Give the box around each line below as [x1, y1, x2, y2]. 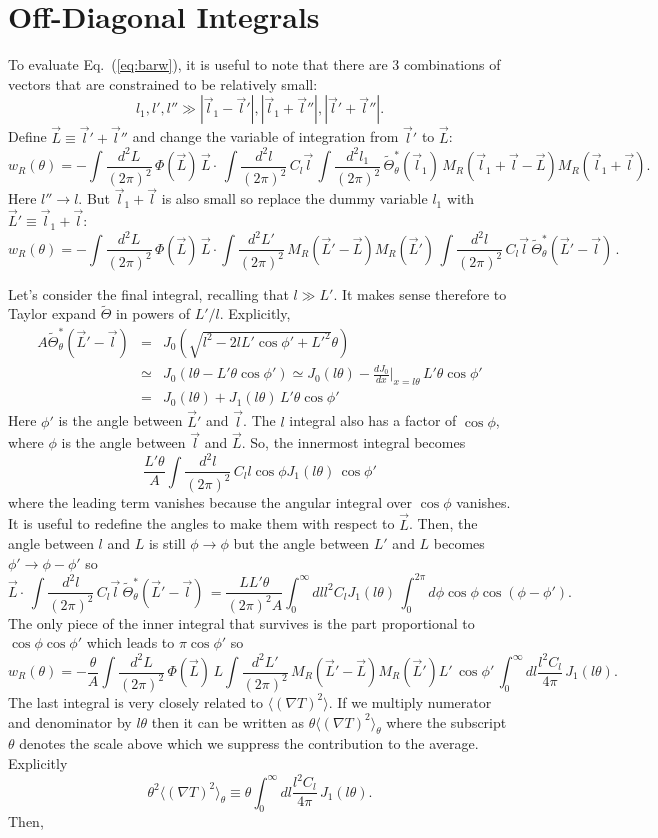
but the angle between [233, 533, 370, 554]
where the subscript [386, 711, 507, 732]
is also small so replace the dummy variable [161, 188, 428, 209]
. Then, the [408, 513, 478, 534]
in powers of [115, 303, 190, 324]
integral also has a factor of [289, 410, 457, 431]
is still [148, 533, 186, 554]
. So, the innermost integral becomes [241, 432, 466, 453]
